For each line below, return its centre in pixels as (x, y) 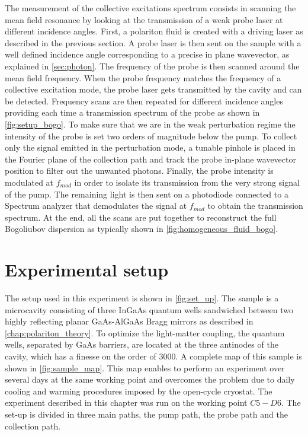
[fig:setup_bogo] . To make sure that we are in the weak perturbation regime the (150, 124)
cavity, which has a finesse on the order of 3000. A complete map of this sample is (153, 356)
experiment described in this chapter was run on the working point (126, 402)
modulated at (29, 182)
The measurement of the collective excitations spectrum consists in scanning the (150, 8)
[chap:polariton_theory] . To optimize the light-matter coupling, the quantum (145, 332)
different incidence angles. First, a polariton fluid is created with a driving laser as (154, 31)
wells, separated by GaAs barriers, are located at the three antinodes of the (142, 344)
